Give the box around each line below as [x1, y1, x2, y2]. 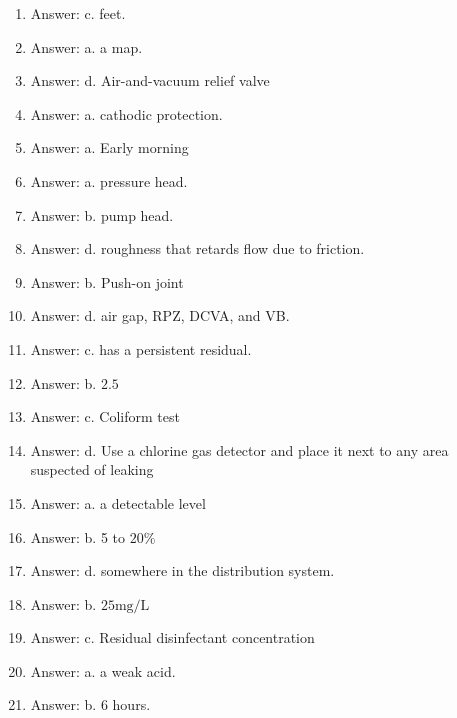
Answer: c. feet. [30, 3, 126, 23]
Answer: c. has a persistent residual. [30, 338, 252, 359]
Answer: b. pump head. [30, 204, 174, 225]
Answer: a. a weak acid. [30, 660, 176, 681]
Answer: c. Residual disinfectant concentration [30, 627, 315, 648]
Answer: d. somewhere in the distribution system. [30, 560, 335, 581]
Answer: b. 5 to [30, 526, 126, 547]
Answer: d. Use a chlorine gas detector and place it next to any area [30, 439, 449, 460]
